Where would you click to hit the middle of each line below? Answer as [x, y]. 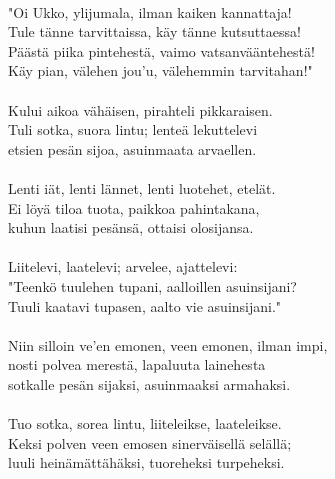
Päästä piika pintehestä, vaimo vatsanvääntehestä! [161, 50]
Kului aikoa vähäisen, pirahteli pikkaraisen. [140, 109]
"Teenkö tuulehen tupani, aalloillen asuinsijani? [152, 285]
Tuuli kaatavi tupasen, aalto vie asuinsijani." [145, 305]
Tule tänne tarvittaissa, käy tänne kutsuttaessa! [154, 31]
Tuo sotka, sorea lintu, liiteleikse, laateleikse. [145, 423]
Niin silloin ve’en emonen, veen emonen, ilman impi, [168, 344]
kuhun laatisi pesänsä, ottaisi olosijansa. [131, 227]
